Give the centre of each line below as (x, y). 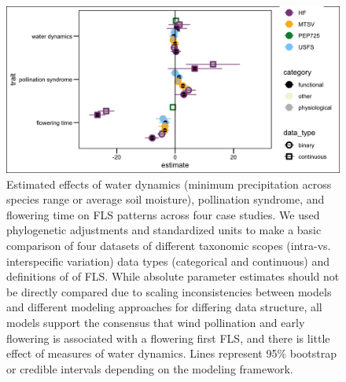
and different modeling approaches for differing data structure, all (164, 307)
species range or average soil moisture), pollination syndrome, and (166, 199)
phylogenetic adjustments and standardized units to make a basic (164, 230)
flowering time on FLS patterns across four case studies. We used (163, 214)
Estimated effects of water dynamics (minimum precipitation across (169, 184)
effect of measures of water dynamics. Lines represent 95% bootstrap (172, 353)
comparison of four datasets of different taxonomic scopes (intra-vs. (169, 245)
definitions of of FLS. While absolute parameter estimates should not (173, 276)
